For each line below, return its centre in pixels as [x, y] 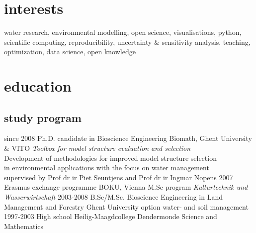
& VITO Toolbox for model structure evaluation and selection [97, 148]
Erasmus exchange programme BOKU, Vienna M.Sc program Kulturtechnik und [126, 187]
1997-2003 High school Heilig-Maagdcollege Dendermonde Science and [111, 216]
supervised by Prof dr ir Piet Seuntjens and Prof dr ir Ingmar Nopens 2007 [119, 177]
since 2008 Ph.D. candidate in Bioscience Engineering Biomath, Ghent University [128, 138]
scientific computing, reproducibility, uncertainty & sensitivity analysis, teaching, [127, 42]
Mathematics [24, 226]
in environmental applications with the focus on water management [107, 168]
